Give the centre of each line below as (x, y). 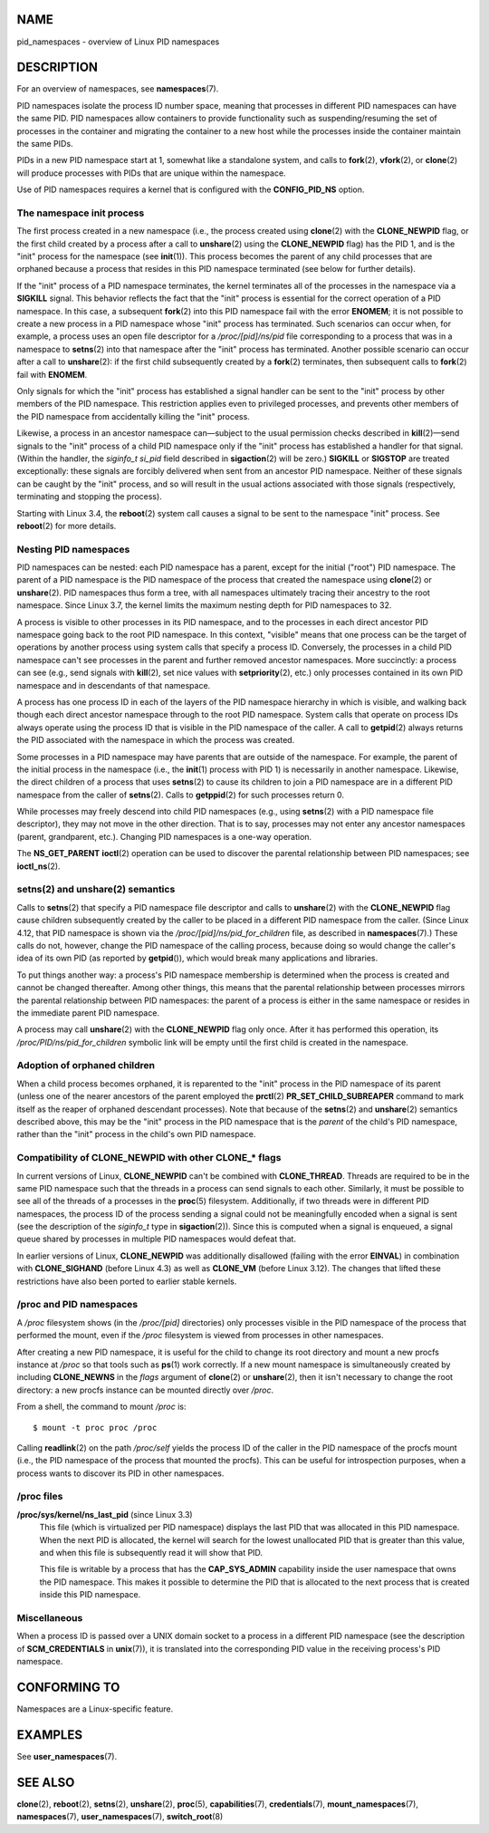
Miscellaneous (50, 1617)
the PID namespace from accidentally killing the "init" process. (134, 416)
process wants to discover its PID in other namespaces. (120, 1473)
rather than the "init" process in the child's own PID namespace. (136, 1134)
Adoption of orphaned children (86, 1066)
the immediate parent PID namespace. (88, 1013)
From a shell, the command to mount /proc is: (101, 1407)
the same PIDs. (45, 143)
